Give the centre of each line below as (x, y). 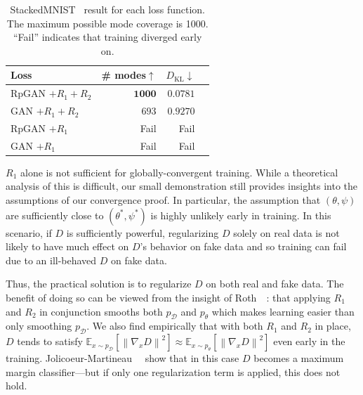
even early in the (309, 341)
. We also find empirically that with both (175, 326)
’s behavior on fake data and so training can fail (243, 246)
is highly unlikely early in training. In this (241, 215)
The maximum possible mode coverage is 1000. (107, 23)
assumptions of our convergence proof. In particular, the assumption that (163, 200)
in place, (333, 326)
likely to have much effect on (67, 246)
